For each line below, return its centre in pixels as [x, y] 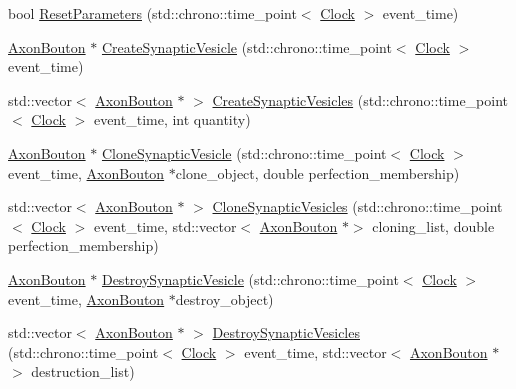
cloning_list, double [433, 225]
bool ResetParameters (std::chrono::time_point [152, 13]
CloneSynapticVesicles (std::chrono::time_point [357, 206]
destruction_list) [83, 371]
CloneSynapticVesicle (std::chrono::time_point [244, 152]
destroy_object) [224, 298]
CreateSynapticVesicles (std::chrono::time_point [360, 99]
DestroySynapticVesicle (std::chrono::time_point [250, 278]
